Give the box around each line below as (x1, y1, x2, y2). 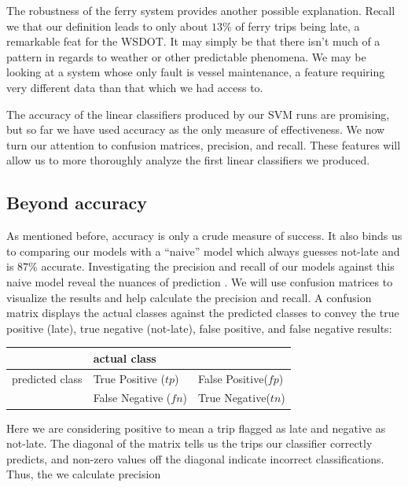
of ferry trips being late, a (235, 17, 360, 34)
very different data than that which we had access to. (6, 79, 263, 95)
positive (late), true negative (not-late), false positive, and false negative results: (6, 319, 392, 336)
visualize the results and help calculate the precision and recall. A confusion (6, 289, 372, 305)
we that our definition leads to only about (6, 17, 208, 34)
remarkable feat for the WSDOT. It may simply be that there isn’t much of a (6, 33, 380, 50)
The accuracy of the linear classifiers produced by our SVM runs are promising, (6, 105, 390, 122)
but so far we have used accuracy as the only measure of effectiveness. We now (6, 121, 385, 138)
